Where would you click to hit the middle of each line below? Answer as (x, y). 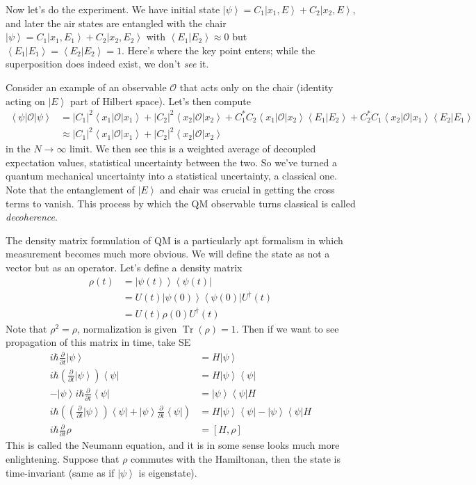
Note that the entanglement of (70, 189)
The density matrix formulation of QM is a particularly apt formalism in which (174, 240)
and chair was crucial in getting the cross (247, 189)
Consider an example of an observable (86, 87)
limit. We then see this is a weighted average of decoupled (193, 149)
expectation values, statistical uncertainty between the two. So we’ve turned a (172, 162)
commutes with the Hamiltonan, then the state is (236, 459)
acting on (25, 101)
